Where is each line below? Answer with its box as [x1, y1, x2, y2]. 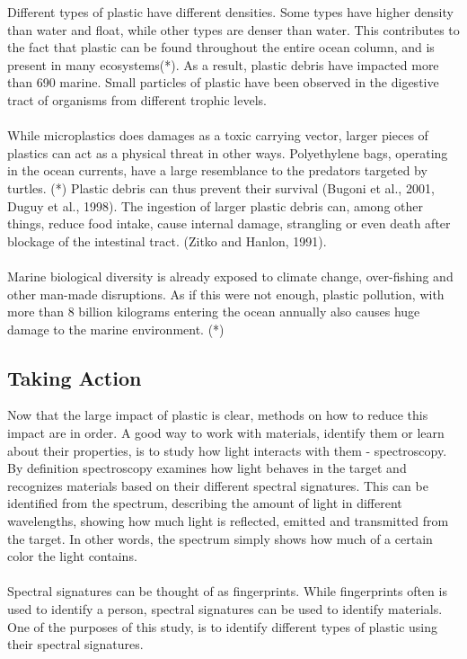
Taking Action [7, 363, 142, 391]
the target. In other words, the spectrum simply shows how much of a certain [7, 529, 433, 548]
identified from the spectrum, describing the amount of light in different [7, 494, 402, 512]
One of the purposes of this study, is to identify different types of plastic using [7, 617, 438, 636]
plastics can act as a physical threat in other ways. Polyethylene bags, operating [7, 143, 448, 162]
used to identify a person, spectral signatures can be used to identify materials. [7, 600, 443, 619]
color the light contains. [7, 547, 137, 565]
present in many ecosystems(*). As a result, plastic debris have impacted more [7, 55, 439, 74]
